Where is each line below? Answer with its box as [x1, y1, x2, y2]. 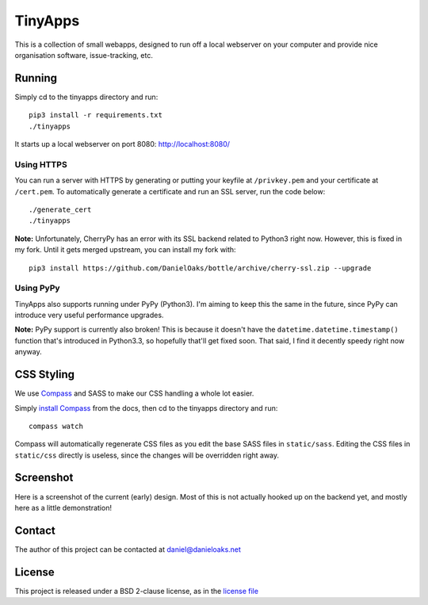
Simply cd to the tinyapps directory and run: [14, 92, 159, 101]
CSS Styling [14, 368, 75, 381]
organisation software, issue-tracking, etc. [14, 50, 154, 59]
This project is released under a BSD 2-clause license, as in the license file [14, 586, 259, 595]
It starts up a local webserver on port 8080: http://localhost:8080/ [14, 140, 230, 149]
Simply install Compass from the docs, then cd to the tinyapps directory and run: [14, 403, 278, 412]
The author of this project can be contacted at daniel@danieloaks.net [14, 544, 242, 554]
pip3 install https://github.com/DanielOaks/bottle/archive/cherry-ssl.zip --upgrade [29, 263, 372, 273]
